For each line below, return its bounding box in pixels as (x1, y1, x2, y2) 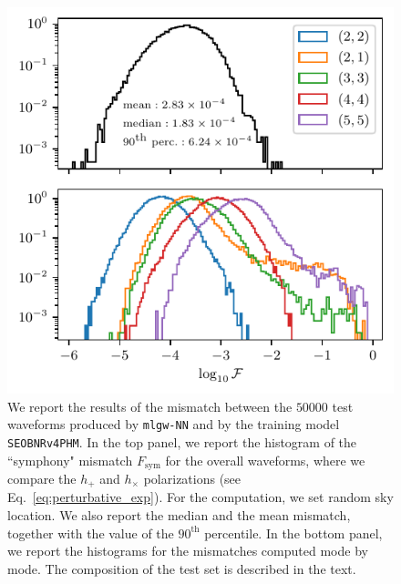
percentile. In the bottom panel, (204, 523, 383, 542)
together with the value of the (7, 523, 174, 542)
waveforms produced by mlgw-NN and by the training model (7, 415, 340, 434)
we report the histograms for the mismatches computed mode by (7, 541, 368, 560)
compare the (7, 468, 77, 487)
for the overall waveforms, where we (165, 450, 365, 469)
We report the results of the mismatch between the (7, 396, 293, 415)
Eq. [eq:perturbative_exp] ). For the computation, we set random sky (7, 487, 394, 507)
